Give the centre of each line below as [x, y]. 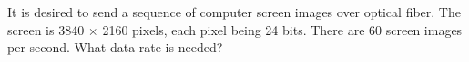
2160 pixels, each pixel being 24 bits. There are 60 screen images [282, 29]
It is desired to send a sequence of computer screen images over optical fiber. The [234, 12]
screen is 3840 [46, 29]
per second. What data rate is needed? [115, 47]
